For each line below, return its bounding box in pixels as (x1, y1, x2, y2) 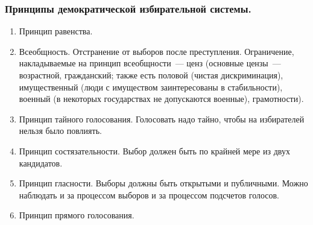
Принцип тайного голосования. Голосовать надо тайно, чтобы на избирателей (19, 112, 305, 125)
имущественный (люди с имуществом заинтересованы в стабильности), (19, 80, 283, 93)
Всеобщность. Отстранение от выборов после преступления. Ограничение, (19, 45, 294, 57)
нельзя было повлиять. (19, 124, 102, 137)
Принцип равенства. (19, 25, 93, 37)
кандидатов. (19, 156, 63, 169)
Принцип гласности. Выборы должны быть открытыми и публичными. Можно (19, 177, 308, 189)
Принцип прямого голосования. (19, 209, 134, 221)
